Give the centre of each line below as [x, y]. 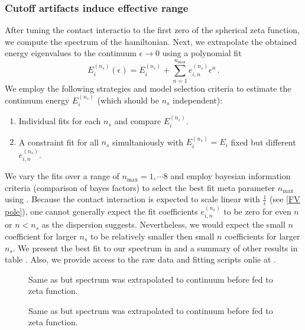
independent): [198, 100]
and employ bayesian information [231, 176]
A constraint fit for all [59, 142]
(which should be [128, 100]
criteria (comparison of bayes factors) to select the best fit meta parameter [140, 187]
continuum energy [37, 100]
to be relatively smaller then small [152, 236]
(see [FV [285, 199]
